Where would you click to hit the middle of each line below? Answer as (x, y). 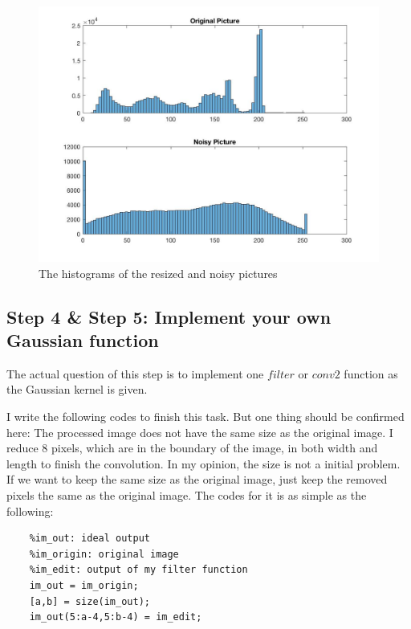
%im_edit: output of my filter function (138, 570)
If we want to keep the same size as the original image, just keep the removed (197, 479)
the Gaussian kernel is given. (77, 389)
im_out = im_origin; (84, 585)
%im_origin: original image (104, 554)
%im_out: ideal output (90, 539)
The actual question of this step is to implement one (135, 373)
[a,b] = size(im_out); (90, 601)
